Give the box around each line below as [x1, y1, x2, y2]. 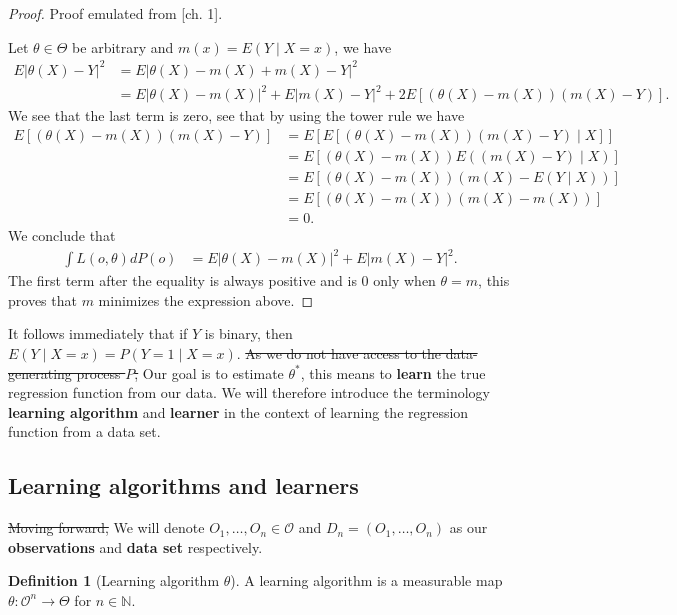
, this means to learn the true [300, 362, 486, 383]
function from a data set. [8, 421, 161, 442]
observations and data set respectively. [8, 536, 263, 557]
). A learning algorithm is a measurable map [230, 570, 503, 591]
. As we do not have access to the [236, 342, 442, 363]
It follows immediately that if [8, 323, 188, 344]
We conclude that [8, 225, 116, 245]
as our [449, 517, 488, 538]
